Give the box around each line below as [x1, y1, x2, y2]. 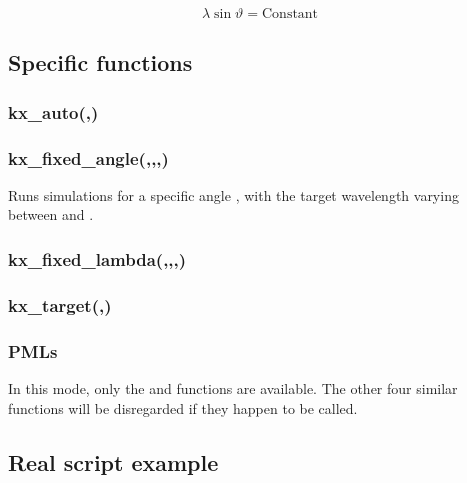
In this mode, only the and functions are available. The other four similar [8, 377, 458, 398]
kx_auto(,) [8, 99, 99, 124]
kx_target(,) [8, 292, 112, 317]
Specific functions [8, 47, 193, 78]
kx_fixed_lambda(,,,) [8, 246, 187, 271]
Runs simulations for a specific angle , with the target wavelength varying [8, 184, 459, 205]
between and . [8, 204, 94, 225]
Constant [261, 7, 319, 21]
